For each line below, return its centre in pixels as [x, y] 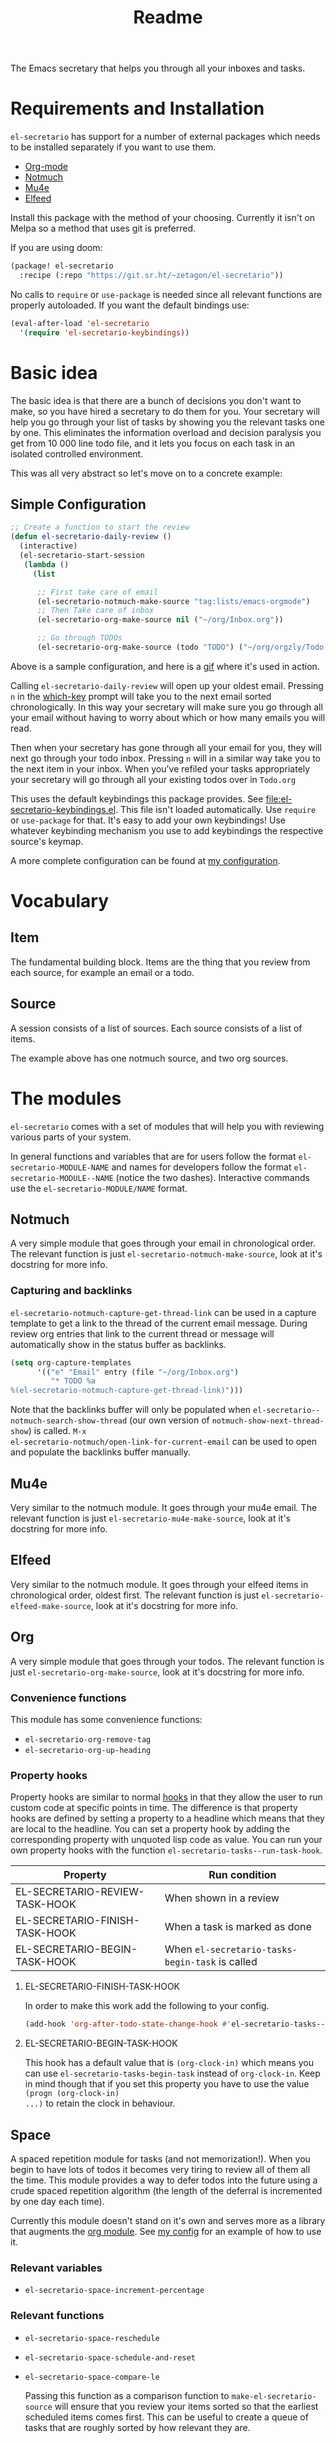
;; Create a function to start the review [100, 527]
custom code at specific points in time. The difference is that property [154, 1808]
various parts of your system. [71, 1137]
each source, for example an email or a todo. [102, 972]
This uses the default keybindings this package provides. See [137, 798]
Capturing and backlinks [71, 1291]
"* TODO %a [73, 1381]
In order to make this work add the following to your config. [147, 2006]
